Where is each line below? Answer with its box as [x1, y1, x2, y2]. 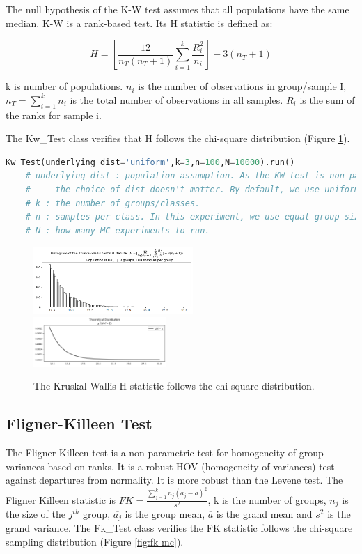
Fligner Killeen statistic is [6, 492, 116, 507]
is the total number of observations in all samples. [70, 92, 283, 107]
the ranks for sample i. [6, 107, 102, 122]
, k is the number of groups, [207, 492, 326, 507]
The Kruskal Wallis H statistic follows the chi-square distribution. [33, 378, 315, 393]
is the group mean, [125, 507, 205, 521]
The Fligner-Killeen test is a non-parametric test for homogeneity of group [6, 445, 324, 460]
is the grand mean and [216, 507, 313, 521]
